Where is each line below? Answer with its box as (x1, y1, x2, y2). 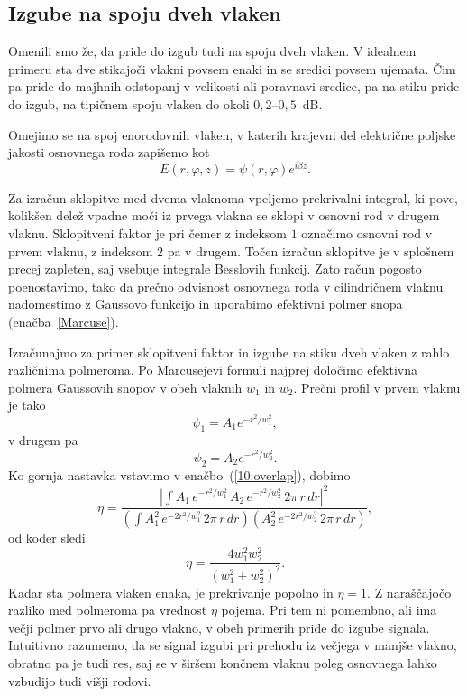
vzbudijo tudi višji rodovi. (8, 671, 151, 690)
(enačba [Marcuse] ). (8, 312, 119, 330)
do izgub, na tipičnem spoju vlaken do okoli (8, 94, 250, 113)
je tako (8, 395, 46, 414)
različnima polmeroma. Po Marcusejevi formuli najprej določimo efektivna (8, 360, 417, 379)
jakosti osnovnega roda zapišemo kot (8, 143, 210, 162)
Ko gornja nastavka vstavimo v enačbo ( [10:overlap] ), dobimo (8, 466, 351, 485)
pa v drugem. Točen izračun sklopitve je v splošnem (167, 241, 454, 260)
